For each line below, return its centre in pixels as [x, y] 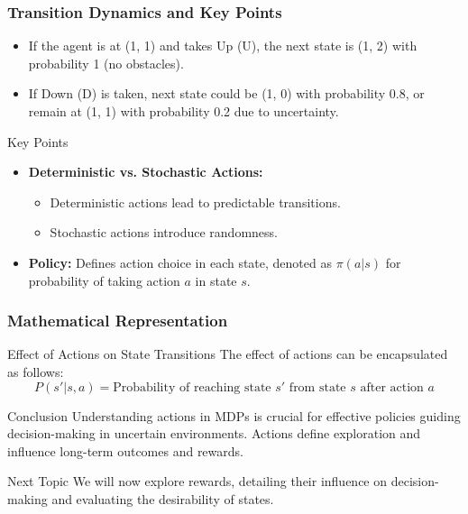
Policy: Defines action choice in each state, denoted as [180, 262]
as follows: [36, 371]
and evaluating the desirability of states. [163, 498]
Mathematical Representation [118, 321]
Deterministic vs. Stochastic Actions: [146, 172]
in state [216, 280]
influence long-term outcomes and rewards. [125, 450]
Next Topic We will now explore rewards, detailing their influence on [197, 481]
